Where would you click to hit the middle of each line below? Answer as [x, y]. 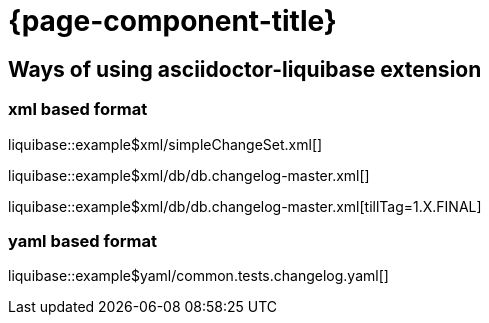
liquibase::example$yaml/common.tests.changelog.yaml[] [198, 276]
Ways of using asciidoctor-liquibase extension [245, 69]
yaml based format [82, 240]
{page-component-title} [172, 21]
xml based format [78, 109]
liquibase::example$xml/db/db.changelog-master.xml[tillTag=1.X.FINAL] [245, 206]
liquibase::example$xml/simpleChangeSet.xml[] [165, 144]
